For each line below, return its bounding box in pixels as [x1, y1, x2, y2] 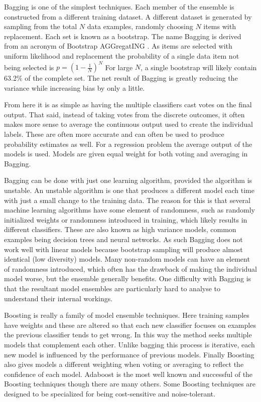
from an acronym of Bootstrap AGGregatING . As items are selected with [4, 41, 232, 51]
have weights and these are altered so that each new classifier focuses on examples [4, 319, 256, 330]
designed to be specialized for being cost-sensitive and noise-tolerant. [4, 388, 215, 398]
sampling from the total [4, 21, 77, 32]
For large [105, 62, 133, 72]
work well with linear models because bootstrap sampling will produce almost [4, 244, 243, 254]
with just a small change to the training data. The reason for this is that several [4, 194, 250, 205]
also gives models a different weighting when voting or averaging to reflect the [4, 359, 244, 369]
